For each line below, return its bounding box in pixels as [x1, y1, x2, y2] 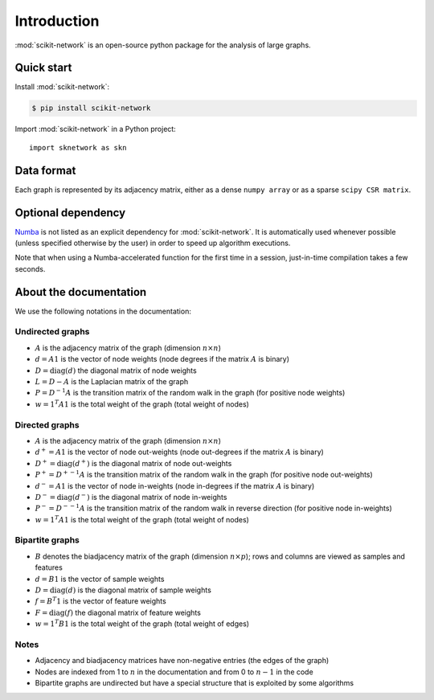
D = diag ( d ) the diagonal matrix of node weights [35, 366, 197, 375]
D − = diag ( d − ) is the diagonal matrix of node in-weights [35, 491, 227, 501]
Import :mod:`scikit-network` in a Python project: [14, 125, 176, 134]
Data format [14, 163, 76, 177]
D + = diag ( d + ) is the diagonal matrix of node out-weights [35, 458, 232, 468]
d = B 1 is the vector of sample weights [35, 574, 165, 583]
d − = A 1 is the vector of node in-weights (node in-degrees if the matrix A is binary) [35, 480, 315, 490]
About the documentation [14, 285, 147, 299]
